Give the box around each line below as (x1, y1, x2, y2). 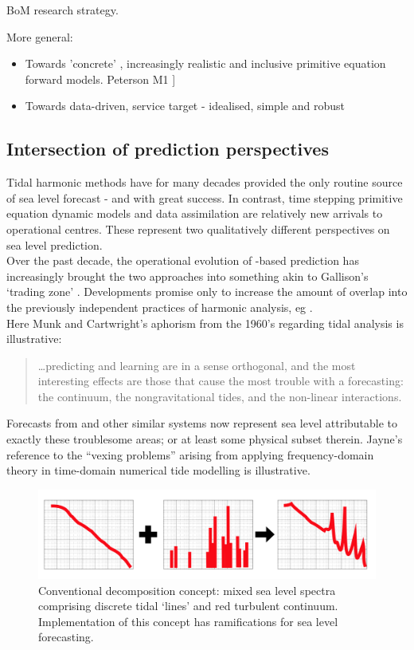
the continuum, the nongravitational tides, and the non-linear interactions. (37, 388, 402, 404)
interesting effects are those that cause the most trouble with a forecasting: (37, 372, 404, 389)
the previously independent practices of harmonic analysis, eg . (6, 298, 313, 315)
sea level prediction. (6, 236, 103, 253)
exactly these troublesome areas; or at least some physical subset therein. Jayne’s (6, 431, 403, 447)
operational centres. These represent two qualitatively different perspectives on (6, 220, 390, 237)
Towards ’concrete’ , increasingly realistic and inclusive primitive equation (25, 55, 386, 72)
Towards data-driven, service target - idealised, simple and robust (25, 97, 345, 114)
